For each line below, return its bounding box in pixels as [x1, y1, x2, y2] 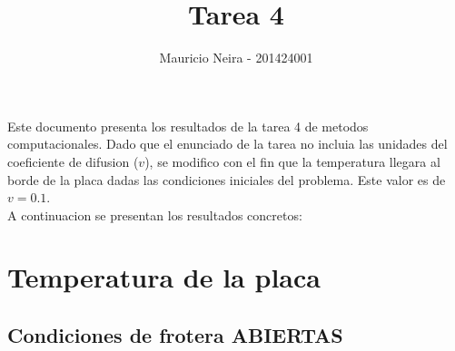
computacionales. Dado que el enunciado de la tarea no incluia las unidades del [7, 134, 448, 153]
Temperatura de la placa [7, 258, 321, 296]
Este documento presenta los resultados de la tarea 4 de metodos [7, 116, 369, 135]
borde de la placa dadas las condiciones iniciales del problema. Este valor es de [7, 170, 446, 189]
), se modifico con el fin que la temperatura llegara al [144, 151, 440, 171]
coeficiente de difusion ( [7, 151, 139, 171]
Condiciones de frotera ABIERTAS [7, 321, 343, 349]
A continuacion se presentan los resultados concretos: [7, 205, 302, 224]
